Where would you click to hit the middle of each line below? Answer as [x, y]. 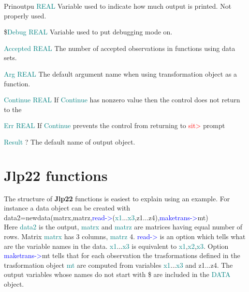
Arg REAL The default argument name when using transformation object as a [121, 73]
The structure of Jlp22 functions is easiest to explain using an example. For [117, 198]
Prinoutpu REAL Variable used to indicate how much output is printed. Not [118, 6]
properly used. [25, 15]
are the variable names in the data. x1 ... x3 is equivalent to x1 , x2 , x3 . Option [116, 246]
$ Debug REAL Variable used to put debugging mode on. [88, 32]
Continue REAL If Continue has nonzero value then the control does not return [122, 100]
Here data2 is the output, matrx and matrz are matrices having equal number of [123, 227]
